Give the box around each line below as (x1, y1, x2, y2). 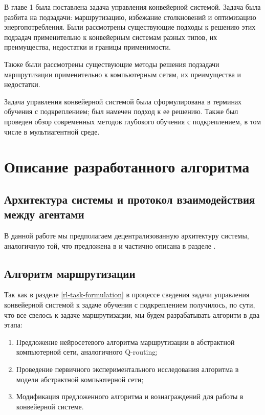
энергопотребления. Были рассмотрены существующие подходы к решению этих (4, 21, 256, 32)
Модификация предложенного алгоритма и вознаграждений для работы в (16, 391, 244, 402)
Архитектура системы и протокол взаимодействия (4, 191, 255, 207)
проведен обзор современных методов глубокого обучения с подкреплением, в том (4, 116, 261, 126)
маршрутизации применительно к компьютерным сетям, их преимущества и (4, 69, 241, 79)
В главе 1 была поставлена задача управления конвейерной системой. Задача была (4, 2, 261, 12)
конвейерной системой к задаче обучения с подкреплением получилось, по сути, (4, 299, 255, 310)
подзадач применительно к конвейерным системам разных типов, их (4, 31, 217, 42)
